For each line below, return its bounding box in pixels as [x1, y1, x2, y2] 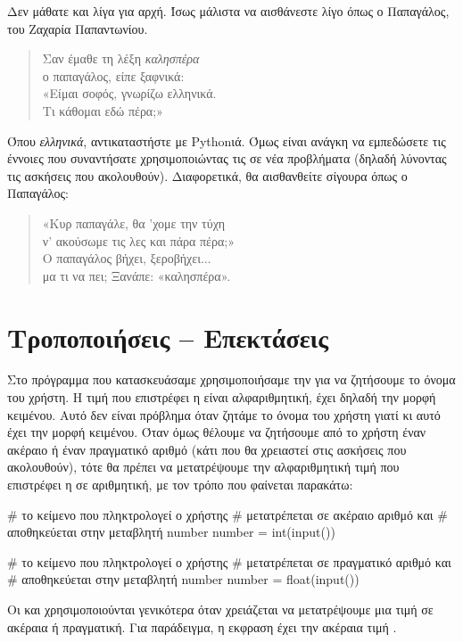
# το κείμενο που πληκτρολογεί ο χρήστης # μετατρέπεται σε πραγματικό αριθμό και [7, 552, 451, 571]
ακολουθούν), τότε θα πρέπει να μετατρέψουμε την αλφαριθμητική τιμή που [7, 457, 400, 476]
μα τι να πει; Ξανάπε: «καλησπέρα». [42, 266, 231, 284]
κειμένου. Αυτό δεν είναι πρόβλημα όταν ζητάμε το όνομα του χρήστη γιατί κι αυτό [7, 405, 441, 424]
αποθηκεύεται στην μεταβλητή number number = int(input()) [7, 523, 335, 541]
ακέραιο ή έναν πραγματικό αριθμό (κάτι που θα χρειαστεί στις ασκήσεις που [7, 440, 407, 458]
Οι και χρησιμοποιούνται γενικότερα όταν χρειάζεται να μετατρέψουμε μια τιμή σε [7, 599, 434, 618]
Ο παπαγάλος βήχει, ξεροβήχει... [42, 249, 211, 267]
